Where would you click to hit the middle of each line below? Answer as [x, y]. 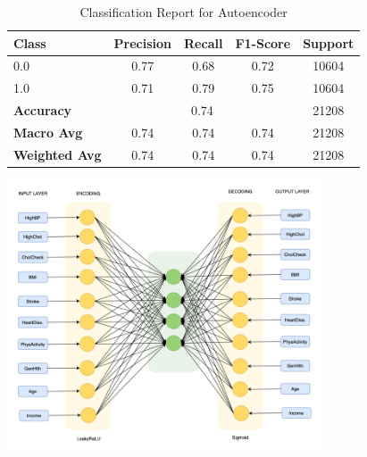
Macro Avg [48, 132]
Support [329, 42]
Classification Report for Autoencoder [183, 12]
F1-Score [263, 42]
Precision [143, 42]
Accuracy [43, 110]
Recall [204, 42]
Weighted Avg [58, 154]
